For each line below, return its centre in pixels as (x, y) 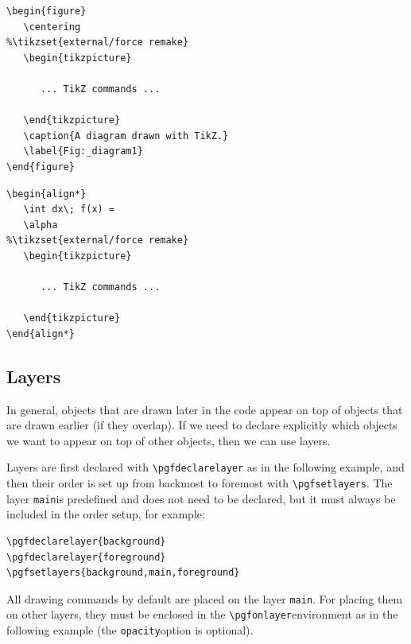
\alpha (41, 225)
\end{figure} (41, 167)
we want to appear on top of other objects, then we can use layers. (169, 440)
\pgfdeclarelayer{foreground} (86, 557)
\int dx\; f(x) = (69, 209)
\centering (52, 27)
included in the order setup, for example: (106, 514)
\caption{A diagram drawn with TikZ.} (126, 136)
